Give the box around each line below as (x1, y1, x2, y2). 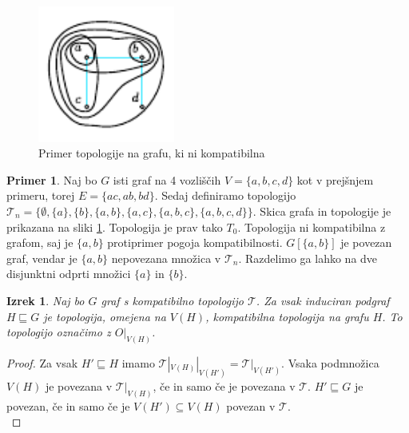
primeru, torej (6, 187, 75, 204)
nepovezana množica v (111, 249, 221, 266)
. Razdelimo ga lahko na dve (238, 249, 378, 266)
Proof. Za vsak (6, 354, 78, 371)
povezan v (226, 397, 276, 414)
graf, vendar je (6, 249, 77, 266)
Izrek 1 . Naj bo (6, 292, 85, 308)
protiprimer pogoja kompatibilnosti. (107, 234, 283, 251)
